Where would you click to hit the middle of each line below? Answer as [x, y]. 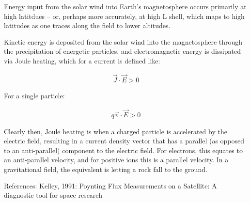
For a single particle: [34, 95]
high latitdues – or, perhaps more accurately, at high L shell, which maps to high [124, 16]
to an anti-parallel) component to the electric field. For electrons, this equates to [123, 150]
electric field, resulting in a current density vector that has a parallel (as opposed [124, 141]
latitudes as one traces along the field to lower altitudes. [87, 25]
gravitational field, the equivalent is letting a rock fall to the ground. [106, 169]
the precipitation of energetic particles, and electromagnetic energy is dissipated [122, 51]
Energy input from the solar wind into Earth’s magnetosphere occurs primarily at [125, 6]
